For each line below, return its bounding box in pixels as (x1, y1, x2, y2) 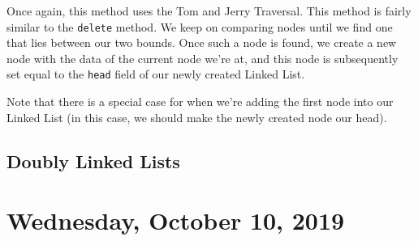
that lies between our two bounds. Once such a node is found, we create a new (6, 34, 397, 51)
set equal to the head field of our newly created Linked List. (6, 66, 305, 82)
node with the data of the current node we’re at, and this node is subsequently (6, 49, 399, 66)
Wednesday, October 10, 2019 (6, 204, 345, 237)
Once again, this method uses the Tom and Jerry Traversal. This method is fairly (6, 2, 412, 19)
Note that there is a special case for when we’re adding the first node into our (6, 93, 394, 110)
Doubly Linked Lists (6, 148, 180, 173)
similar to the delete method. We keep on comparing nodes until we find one (6, 18, 393, 35)
